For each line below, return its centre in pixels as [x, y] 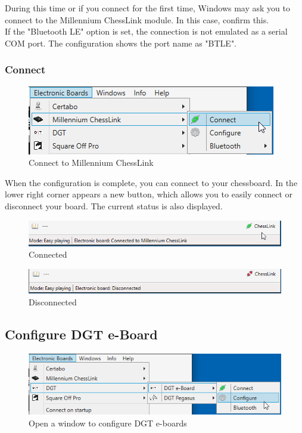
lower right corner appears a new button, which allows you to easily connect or [149, 194]
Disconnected [53, 301]
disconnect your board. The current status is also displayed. [114, 205]
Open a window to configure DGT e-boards [108, 423]
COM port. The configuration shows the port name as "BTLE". [121, 43]
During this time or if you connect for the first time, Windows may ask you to [147, 8]
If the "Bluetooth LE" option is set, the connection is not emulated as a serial [146, 31]
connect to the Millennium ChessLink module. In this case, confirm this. [137, 19]
